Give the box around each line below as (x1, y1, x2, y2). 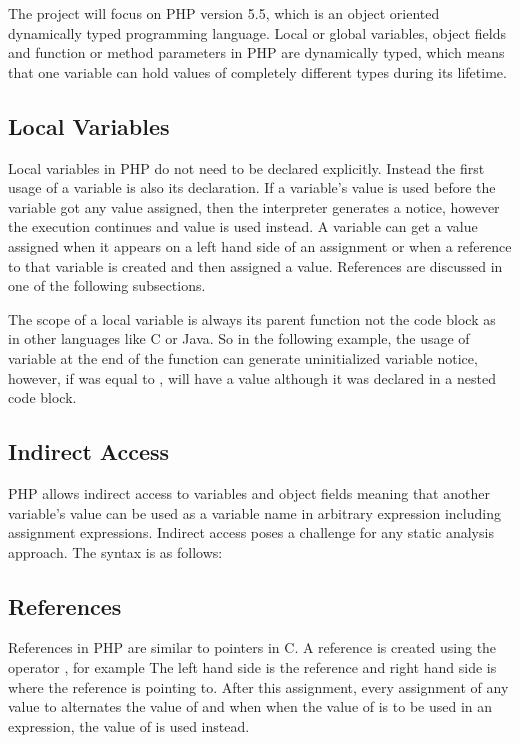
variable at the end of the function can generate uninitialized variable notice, (8, 347, 478, 368)
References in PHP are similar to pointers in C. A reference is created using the (8, 637, 497, 658)
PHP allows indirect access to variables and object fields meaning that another (8, 482, 490, 503)
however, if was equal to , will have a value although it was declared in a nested (8, 367, 496, 388)
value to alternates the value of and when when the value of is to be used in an (8, 696, 493, 717)
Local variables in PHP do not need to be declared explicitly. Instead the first (8, 157, 485, 178)
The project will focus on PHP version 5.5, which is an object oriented (8, 3, 440, 23)
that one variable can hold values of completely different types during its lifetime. (8, 61, 507, 82)
